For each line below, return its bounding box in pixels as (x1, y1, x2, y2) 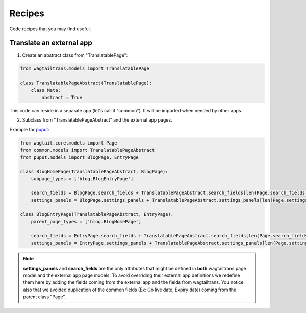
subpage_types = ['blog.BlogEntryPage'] (31, 176, 134, 181)
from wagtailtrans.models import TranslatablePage (20, 66, 150, 71)
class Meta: (31, 87, 61, 93)
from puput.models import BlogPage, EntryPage (20, 154, 139, 160)
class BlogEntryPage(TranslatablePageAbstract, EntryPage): (20, 211, 174, 217)
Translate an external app (9, 39, 93, 47)
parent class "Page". (23, 294, 66, 300)
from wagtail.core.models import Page (20, 140, 117, 146)
